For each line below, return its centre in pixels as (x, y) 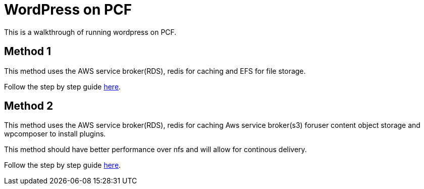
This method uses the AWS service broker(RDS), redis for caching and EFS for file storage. (155, 71)
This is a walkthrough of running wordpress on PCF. (90, 32)
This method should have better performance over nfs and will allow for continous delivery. (155, 150)
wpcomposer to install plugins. (55, 134)
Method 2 (29, 106)
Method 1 (28, 52)
